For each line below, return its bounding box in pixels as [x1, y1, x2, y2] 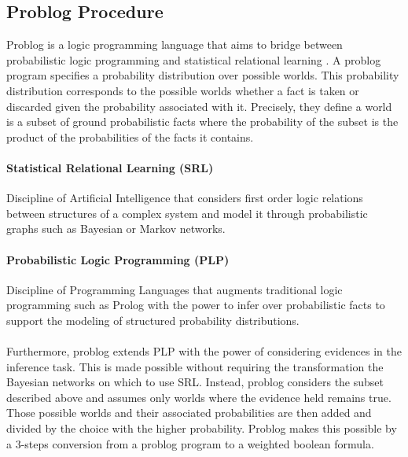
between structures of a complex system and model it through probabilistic [6, 205, 368, 221]
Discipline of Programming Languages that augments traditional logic [6, 281, 343, 297]
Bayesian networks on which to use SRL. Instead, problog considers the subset [6, 374, 384, 390]
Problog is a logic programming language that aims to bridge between [6, 36, 343, 53]
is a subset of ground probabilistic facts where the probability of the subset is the [6, 113, 399, 130]
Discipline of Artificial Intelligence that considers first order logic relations [6, 190, 363, 206]
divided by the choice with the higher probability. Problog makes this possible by [6, 420, 397, 437]
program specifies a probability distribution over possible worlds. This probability [6, 67, 399, 83]
